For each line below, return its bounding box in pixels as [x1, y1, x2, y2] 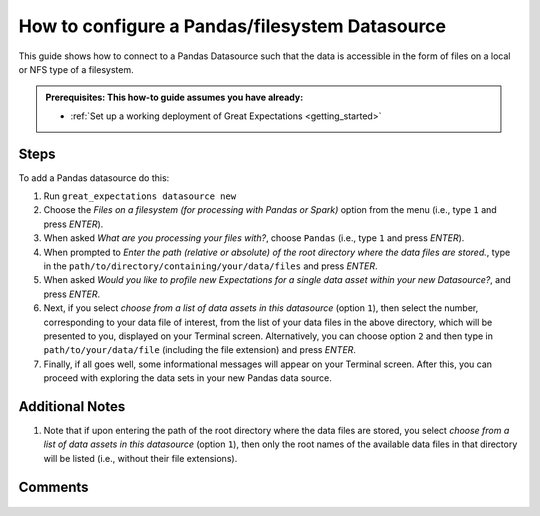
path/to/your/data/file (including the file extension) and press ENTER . [43, 344, 357, 356]
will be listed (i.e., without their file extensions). [43, 452, 238, 464]
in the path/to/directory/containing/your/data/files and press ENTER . [43, 260, 379, 272]
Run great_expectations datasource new [43, 190, 237, 202]
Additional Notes [18, 398, 126, 415]
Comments [18, 478, 89, 495]
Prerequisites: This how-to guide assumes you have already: [45, 91, 304, 104]
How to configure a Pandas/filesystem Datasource [18, 15, 447, 37]
